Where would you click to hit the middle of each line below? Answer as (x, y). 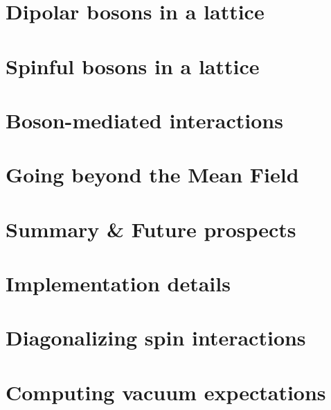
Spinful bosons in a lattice (133, 66)
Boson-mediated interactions (144, 120)
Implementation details (118, 283)
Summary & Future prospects (151, 229)
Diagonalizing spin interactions (156, 338)
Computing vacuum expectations (166, 392)
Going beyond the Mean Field (152, 174)
